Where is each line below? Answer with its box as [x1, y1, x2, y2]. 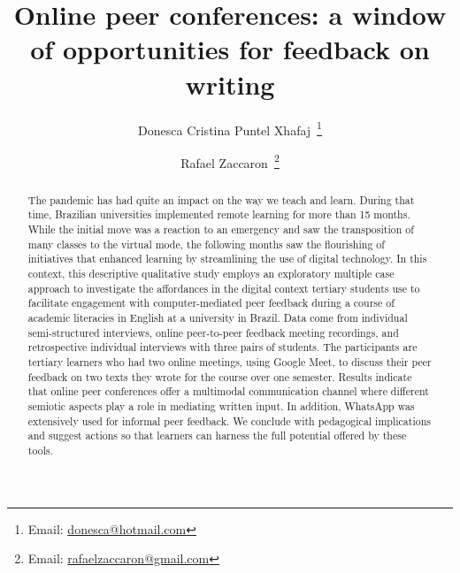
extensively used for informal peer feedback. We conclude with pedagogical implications [27, 413, 431, 428]
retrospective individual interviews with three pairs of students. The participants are [27, 340, 418, 355]
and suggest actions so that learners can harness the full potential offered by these [27, 428, 407, 443]
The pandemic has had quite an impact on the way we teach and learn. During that [27, 192, 415, 207]
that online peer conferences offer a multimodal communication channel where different [27, 384, 429, 399]
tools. [27, 442, 53, 457]
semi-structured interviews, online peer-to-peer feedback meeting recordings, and [27, 325, 399, 340]
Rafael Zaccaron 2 [180, 150, 280, 172]
